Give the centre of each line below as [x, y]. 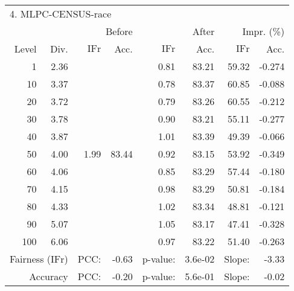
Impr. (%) [264, 31]
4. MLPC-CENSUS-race [61, 14]
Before [119, 31]
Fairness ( [30, 259]
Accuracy [49, 276]
